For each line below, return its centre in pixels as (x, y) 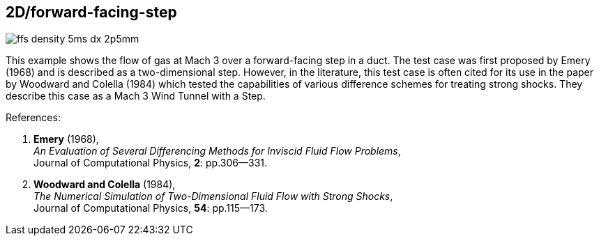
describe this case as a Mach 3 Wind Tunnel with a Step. (136, 96)
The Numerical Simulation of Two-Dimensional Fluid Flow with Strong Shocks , (213, 196)
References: (33, 118)
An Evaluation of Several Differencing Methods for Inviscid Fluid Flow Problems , (217, 151)
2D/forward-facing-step (91, 12)
